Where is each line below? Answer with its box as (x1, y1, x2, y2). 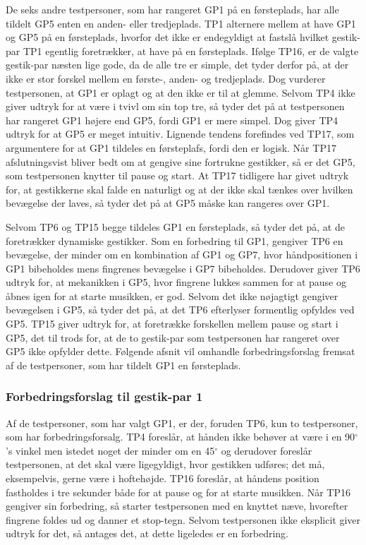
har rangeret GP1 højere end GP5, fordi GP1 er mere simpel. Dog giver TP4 (6, 112, 338, 127)
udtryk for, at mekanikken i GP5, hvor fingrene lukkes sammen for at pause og (6, 275, 346, 289)
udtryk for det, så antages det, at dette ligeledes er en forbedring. (6, 526, 288, 541)
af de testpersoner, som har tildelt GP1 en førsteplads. (6, 357, 241, 372)
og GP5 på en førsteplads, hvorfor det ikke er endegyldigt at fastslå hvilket (6, 30, 329, 44)
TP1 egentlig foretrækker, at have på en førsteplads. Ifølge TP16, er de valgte (23, 43, 359, 58)
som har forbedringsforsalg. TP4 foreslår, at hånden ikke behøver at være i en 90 (6, 429, 355, 444)
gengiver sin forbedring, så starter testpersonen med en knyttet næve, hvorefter (6, 498, 348, 513)
